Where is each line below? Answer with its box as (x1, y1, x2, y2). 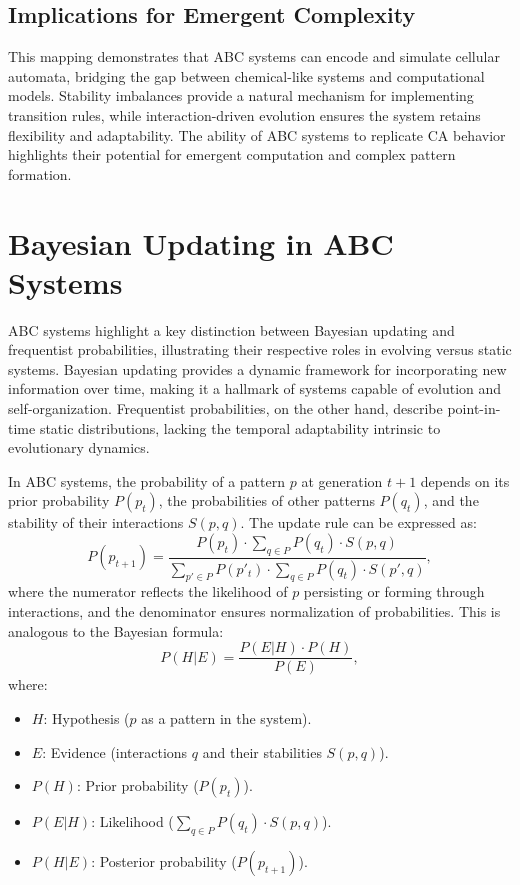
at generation (301, 470, 383, 491)
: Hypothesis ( (43, 707, 130, 728)
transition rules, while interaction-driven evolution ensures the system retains (8, 104, 481, 125)
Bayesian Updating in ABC (8, 222, 394, 263)
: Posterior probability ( (91, 850, 237, 871)
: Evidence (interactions (42, 741, 188, 762)
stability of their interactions (8, 512, 184, 533)
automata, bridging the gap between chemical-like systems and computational (8, 65, 485, 86)
